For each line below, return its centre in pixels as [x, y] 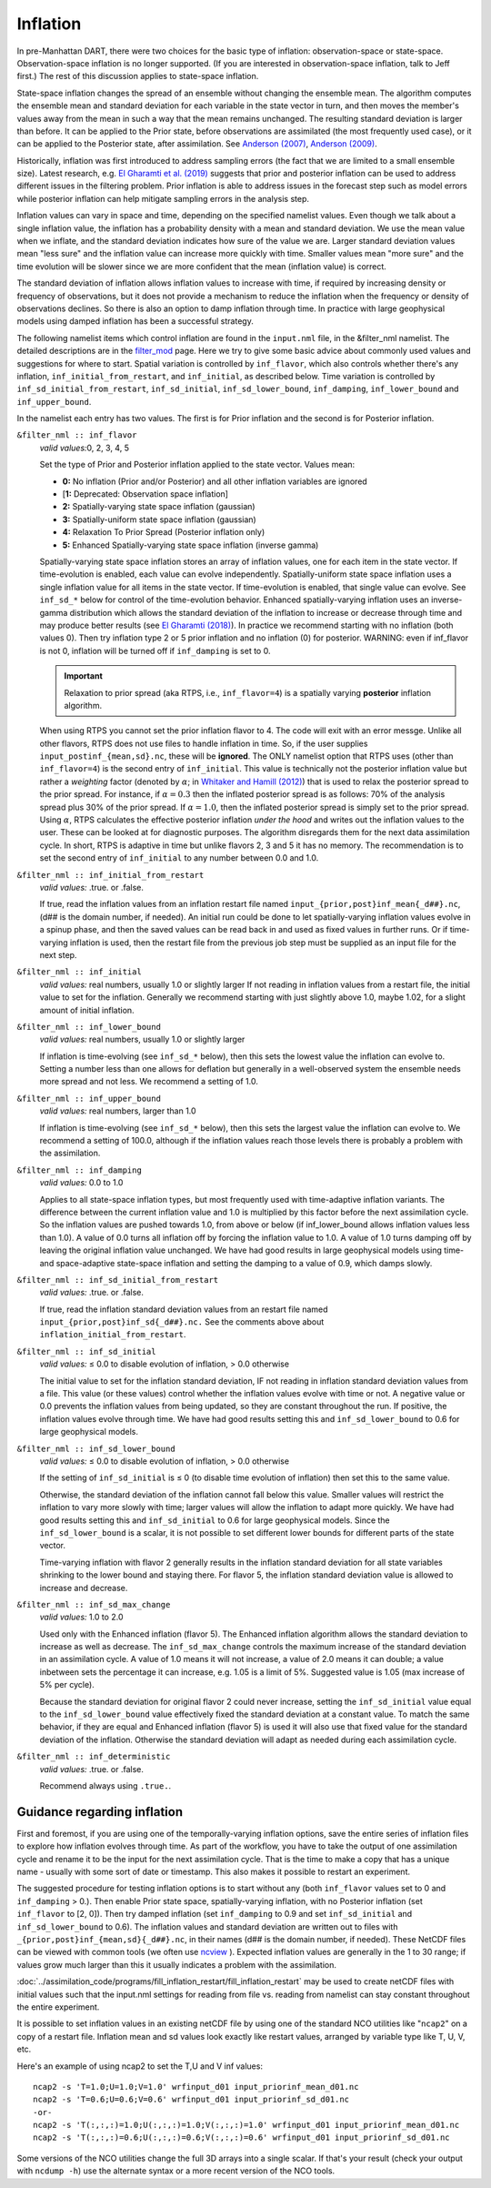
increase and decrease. [84, 1588]
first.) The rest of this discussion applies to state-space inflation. [138, 76]
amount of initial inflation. [87, 1010]
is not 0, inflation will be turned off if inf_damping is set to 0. [155, 650]
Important [84, 676]
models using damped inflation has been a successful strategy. [135, 321]
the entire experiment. [58, 2007]
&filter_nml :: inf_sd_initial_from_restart [118, 1280]
